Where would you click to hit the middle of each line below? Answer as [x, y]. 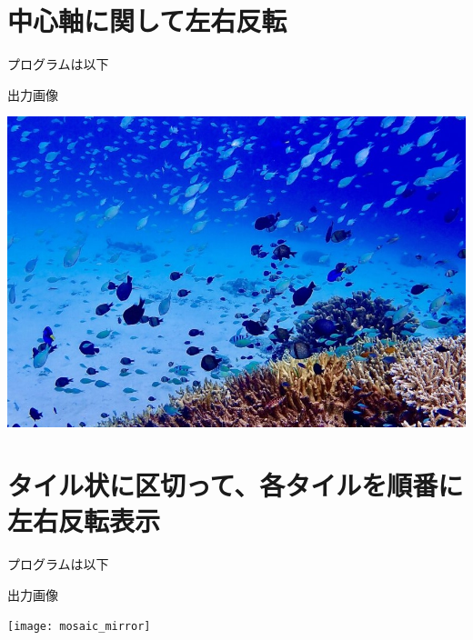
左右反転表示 [84, 520]
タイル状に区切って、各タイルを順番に [236, 485]
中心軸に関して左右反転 [147, 20]
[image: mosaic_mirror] [79, 627]
